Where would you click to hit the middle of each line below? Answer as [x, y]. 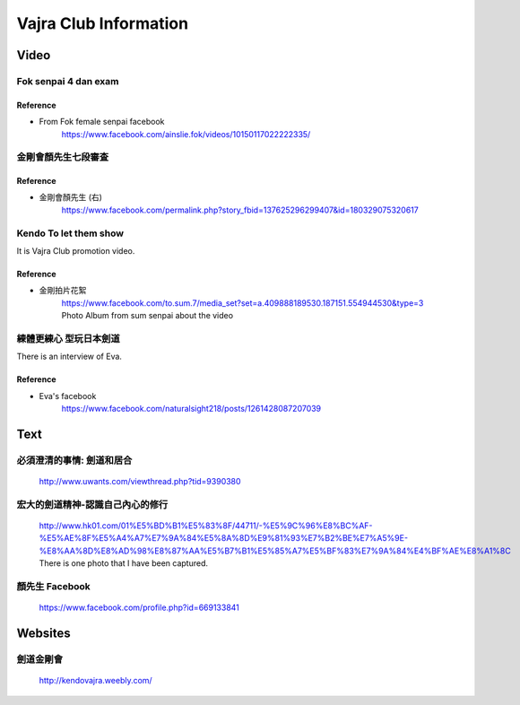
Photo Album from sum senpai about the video [147, 316]
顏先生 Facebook [54, 586]
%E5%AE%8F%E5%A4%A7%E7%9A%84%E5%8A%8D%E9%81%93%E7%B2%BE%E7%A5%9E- [223, 538]
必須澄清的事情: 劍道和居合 [74, 460]
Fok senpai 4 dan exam [68, 81]
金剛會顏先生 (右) [71, 197]
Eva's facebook [68, 396]
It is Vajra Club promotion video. [76, 251]
